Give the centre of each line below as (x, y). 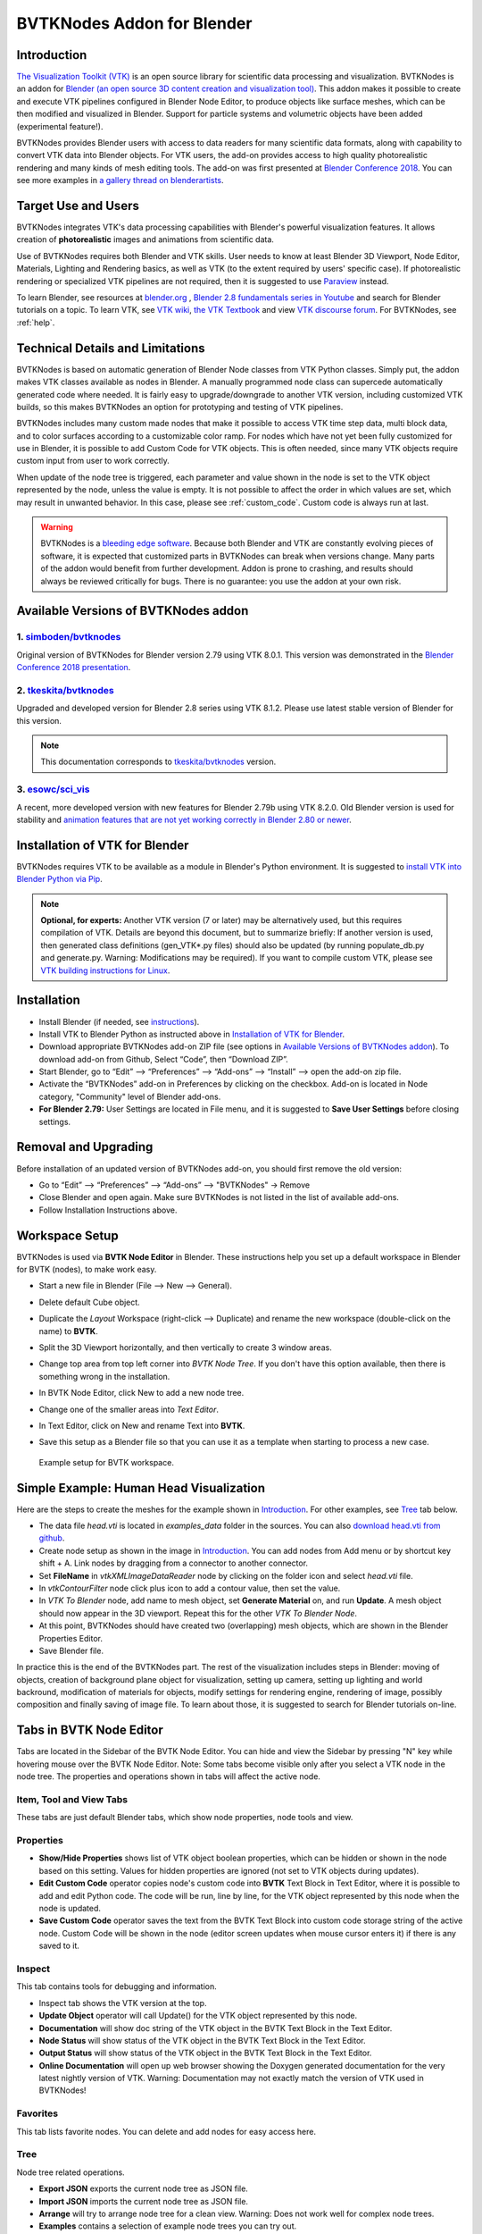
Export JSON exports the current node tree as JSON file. (144, 2188)
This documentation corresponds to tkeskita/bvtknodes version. (158, 762)
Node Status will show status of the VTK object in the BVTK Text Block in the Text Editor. (202, 2040)
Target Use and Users (78, 206)
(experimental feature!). (60, 126)
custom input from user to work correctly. (93, 461)
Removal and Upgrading (85, 1147)
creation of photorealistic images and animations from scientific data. (145, 239)
